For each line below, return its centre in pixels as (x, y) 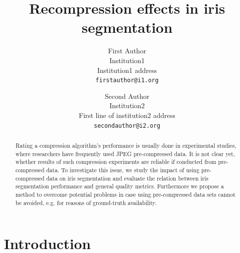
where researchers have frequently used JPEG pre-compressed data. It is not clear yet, (125, 153)
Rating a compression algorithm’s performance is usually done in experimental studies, (126, 145)
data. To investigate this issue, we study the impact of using (123, 170)
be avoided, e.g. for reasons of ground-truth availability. (86, 202)
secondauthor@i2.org (127, 126)
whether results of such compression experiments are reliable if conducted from (116, 162)
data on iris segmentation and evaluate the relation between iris (127, 178)
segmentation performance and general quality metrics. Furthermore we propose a (120, 186)
